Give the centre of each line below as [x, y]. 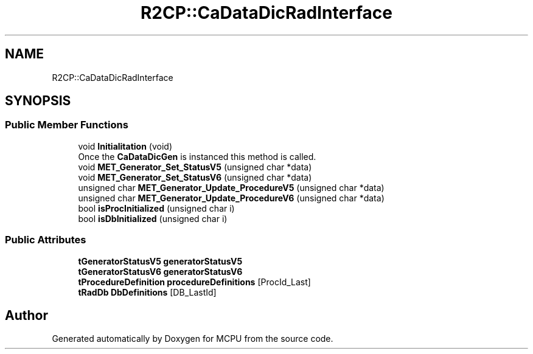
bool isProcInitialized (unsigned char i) [156, 208]
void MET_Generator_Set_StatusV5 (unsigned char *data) [195, 167]
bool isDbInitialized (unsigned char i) [153, 218]
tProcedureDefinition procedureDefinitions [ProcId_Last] [194, 282]
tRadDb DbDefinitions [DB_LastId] [147, 292]
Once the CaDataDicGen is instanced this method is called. [197, 156]
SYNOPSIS [38, 101]
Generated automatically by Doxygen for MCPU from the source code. [193, 339]
